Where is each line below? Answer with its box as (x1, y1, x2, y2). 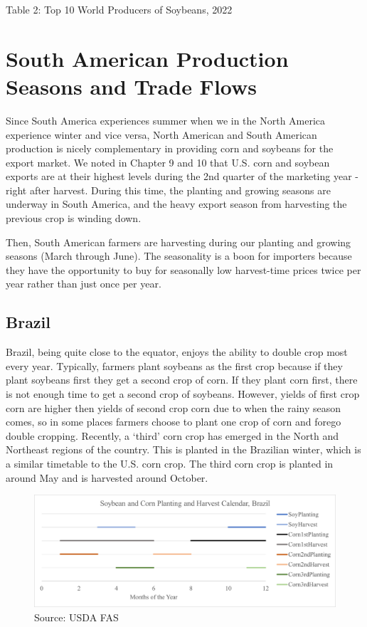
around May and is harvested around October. (6, 470, 208, 485)
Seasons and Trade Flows (6, 71, 257, 100)
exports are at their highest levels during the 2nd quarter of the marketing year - (6, 169, 358, 184)
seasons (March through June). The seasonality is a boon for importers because (6, 248, 352, 263)
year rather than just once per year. (6, 276, 161, 291)
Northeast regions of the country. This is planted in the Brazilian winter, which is (6, 442, 361, 457)
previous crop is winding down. (6, 211, 142, 226)
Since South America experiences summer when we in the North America (6, 112, 326, 127)
